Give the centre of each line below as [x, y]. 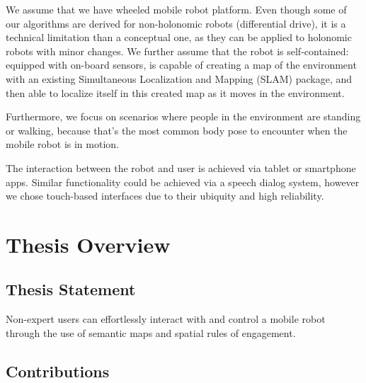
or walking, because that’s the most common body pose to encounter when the [177, 130]
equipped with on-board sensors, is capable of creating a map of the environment [181, 65]
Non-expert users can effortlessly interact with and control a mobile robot [166, 319]
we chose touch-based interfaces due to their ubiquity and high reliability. [165, 196]
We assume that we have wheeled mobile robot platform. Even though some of [176, 9]
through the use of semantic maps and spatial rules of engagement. [151, 332]
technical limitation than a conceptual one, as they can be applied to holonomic [179, 37]
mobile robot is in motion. [62, 144]
